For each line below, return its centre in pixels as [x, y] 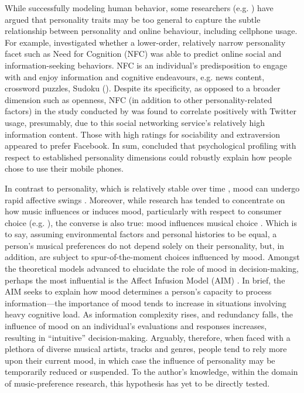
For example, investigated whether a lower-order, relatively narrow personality [145, 42]
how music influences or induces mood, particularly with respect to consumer [143, 211]
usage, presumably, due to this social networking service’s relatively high [135, 122]
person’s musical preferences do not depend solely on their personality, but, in [145, 245]
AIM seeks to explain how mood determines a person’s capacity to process [138, 291]
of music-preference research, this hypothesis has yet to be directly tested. [137, 383]
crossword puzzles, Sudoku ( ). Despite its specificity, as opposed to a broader [143, 88]
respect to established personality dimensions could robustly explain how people [148, 157]
